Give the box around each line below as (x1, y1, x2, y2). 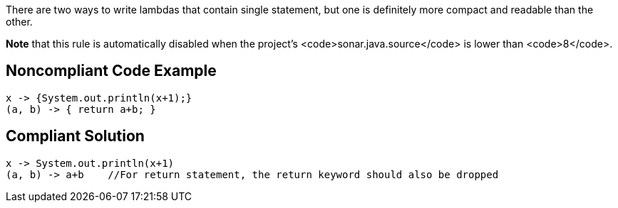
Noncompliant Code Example (6, 62, 217, 80)
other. (6, 16, 33, 28)
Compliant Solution (6, 127, 145, 146)
